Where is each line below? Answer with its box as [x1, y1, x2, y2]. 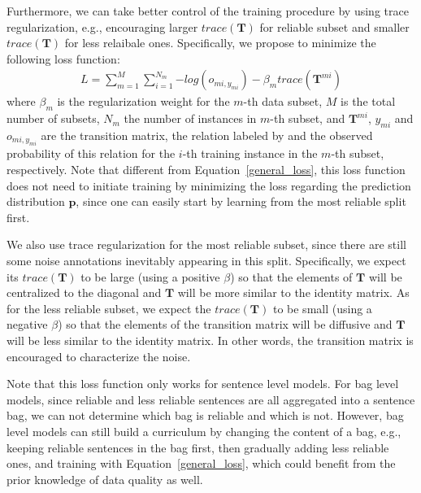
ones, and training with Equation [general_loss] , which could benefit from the [7, 455, 396, 472]
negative [7, 316, 48, 333]
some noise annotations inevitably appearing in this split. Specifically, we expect [7, 251, 406, 268]
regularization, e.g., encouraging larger [7, 18, 198, 35]
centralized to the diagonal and [7, 284, 162, 301]
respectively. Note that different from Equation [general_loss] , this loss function [7, 161, 406, 177]
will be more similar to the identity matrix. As [177, 284, 410, 301]
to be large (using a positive [80, 268, 220, 285]
